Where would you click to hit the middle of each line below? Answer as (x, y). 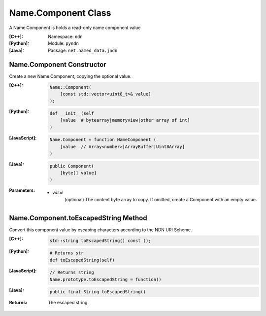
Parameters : (22, 190)
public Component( (72, 166)
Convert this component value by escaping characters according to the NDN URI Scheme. (100, 230)
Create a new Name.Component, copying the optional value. (70, 76)
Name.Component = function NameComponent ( (103, 140)
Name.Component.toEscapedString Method (78, 218)
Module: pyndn (63, 43)
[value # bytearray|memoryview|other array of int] (125, 120)
